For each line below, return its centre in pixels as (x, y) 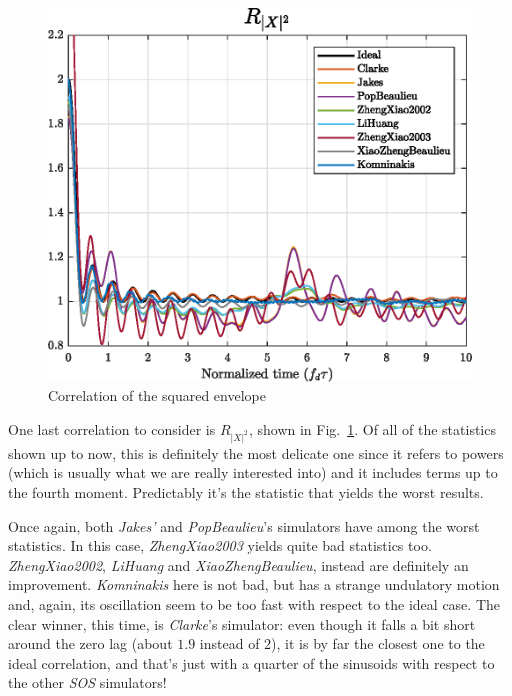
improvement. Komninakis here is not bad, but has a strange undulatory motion (254, 584)
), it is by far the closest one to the (378, 643)
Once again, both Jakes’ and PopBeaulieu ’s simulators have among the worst (244, 525)
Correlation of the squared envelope (157, 395)
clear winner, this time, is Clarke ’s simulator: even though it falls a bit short (242, 623)
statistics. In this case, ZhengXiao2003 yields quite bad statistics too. (220, 545)
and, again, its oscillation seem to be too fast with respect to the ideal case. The (254, 603)
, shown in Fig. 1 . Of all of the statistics (372, 429)
